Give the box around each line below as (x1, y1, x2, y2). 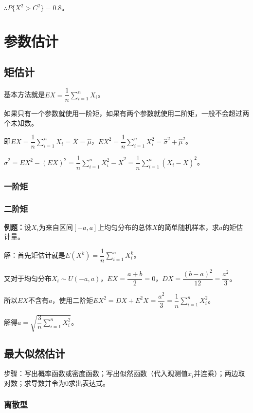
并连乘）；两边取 (194, 368, 245, 378)
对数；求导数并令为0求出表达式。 (4, 377, 109, 388)
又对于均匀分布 (4, 273, 52, 283)
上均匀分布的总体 (97, 222, 152, 232)
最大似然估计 (4, 345, 65, 360)
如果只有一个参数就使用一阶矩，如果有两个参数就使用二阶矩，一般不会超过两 (4, 108, 249, 118)
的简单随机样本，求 (157, 222, 219, 232)
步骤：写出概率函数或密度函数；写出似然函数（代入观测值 (4, 368, 188, 378)
